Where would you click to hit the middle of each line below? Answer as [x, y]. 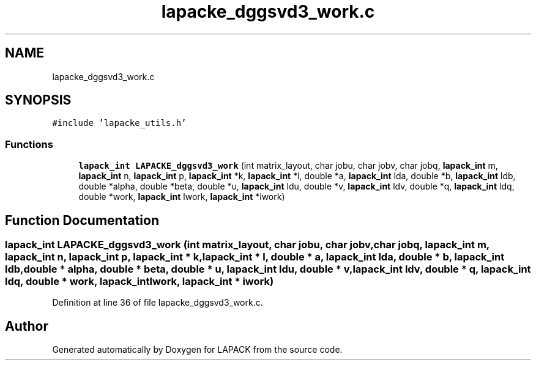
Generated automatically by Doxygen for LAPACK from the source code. [197, 350]
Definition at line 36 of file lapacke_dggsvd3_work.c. [158, 303]
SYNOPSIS [38, 100]
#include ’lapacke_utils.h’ [119, 123]
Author [27, 326]
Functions [29, 144]
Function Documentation [82, 220]
